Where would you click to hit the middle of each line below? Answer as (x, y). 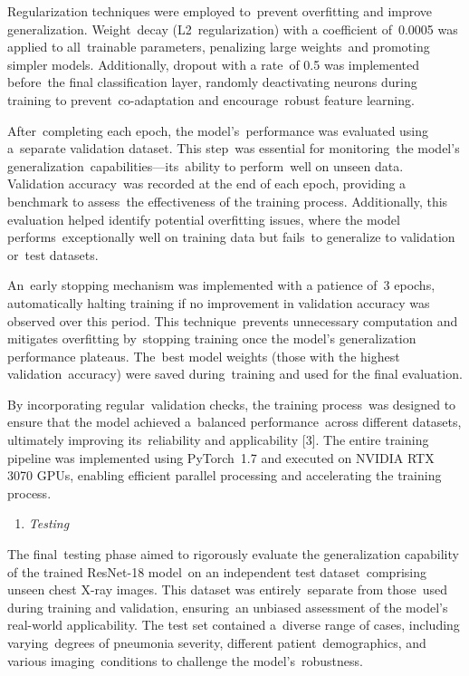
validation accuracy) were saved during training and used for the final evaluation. (235, 374)
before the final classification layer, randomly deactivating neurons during (212, 82)
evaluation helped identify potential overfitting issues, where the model (204, 219)
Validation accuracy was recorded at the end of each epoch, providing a (207, 183)
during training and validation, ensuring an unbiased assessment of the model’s (228, 607)
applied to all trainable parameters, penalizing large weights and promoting (219, 47)
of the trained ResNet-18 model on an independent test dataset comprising (217, 571)
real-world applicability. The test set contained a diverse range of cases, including (234, 625)
